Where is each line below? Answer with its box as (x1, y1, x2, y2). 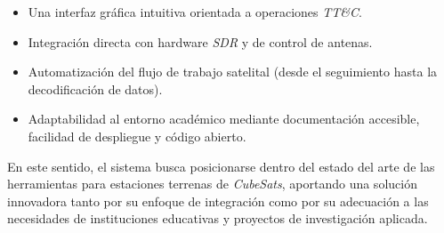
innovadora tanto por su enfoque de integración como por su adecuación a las (7, 191, 429, 210)
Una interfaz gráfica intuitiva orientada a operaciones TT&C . (28, 3, 362, 20)
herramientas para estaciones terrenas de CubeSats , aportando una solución (7, 174, 417, 193)
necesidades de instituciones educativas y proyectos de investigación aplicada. (7, 209, 428, 228)
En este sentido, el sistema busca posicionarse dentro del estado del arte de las (7, 157, 435, 175)
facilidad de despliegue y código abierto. (28, 126, 246, 145)
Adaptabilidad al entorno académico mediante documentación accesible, (28, 109, 420, 128)
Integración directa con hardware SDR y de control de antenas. (28, 32, 373, 51)
